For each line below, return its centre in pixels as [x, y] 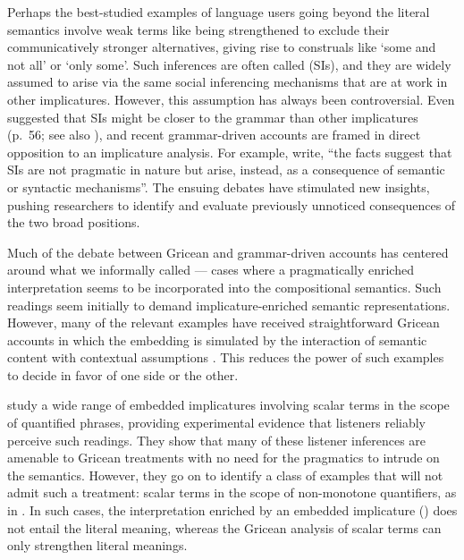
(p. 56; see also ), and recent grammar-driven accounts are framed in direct [214, 135]
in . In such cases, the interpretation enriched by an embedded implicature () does [232, 510]
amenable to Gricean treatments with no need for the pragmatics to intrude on [224, 458]
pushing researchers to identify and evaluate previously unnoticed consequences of [232, 204]
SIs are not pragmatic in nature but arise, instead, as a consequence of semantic [226, 170]
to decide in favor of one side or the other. [123, 374]
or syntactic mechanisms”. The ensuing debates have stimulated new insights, [219, 187]
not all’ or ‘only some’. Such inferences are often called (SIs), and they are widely [229, 64]
